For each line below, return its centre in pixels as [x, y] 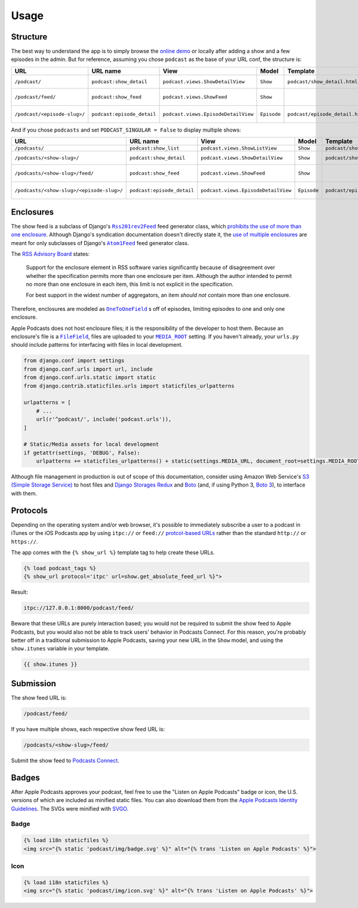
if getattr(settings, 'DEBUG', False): [82, 453]
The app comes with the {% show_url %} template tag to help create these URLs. [113, 552]
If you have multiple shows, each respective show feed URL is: [88, 729]
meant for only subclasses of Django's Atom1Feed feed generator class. [100, 243]
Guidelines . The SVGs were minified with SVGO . [70, 808]
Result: [19, 592]
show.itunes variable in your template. [60, 649]
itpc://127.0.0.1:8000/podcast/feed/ [79, 608]
